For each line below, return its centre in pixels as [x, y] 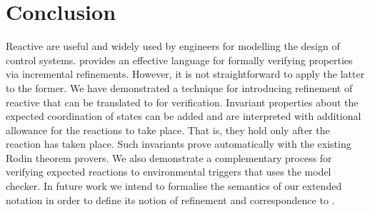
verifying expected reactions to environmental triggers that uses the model [169, 172]
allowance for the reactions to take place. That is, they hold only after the [168, 130]
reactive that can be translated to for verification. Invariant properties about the [182, 102]
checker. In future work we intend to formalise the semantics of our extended [174, 186]
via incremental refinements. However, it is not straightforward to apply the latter [185, 74]
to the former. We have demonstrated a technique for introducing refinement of [179, 87]
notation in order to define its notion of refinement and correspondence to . [170, 200]
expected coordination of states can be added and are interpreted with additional [184, 116]
